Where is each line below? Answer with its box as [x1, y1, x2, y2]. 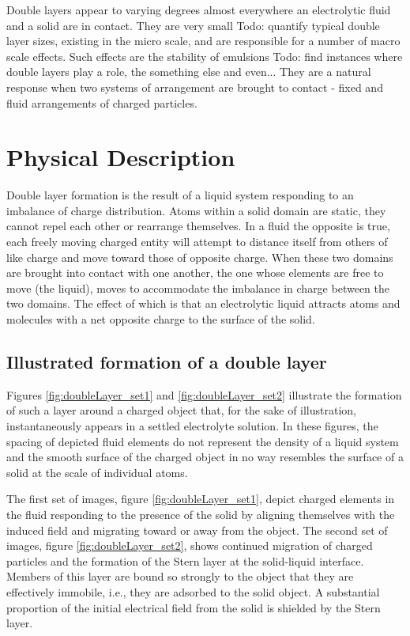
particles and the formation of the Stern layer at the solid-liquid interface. [6, 552, 364, 569]
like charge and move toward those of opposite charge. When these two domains [6, 248, 393, 265]
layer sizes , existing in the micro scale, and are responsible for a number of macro [6, 32, 401, 49]
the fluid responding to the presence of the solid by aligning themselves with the [6, 505, 395, 522]
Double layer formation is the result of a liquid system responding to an [6, 187, 354, 203]
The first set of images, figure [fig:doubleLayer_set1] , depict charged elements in [6, 490, 395, 507]
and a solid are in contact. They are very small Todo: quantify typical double [6, 17, 380, 33]
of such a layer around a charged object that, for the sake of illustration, [6, 402, 357, 418]
